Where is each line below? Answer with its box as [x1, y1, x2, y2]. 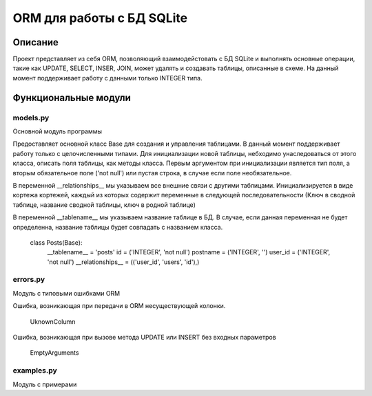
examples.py [12, 366, 58, 375]
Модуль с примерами [12, 380, 77, 388]
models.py [12, 113, 50, 122]
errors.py [12, 275, 45, 285]
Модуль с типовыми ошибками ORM [12, 289, 121, 297]
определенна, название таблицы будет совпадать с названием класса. [12, 223, 223, 231]
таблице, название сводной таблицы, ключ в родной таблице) [12, 200, 196, 209]
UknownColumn [30, 317, 76, 326]
